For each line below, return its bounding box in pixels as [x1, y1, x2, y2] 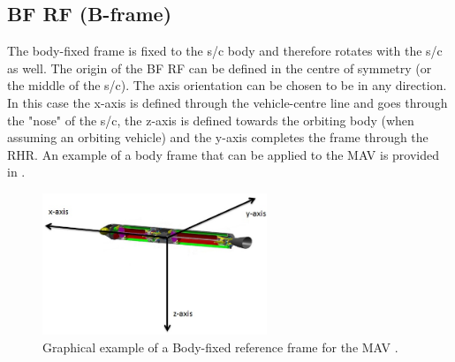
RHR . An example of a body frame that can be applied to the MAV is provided [7, 145, 440, 163]
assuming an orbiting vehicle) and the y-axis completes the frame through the [7, 128, 428, 147]
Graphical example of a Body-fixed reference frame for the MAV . [42, 337, 398, 356]
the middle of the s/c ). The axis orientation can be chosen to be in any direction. [7, 76, 447, 94]
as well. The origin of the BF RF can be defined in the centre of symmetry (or [7, 58, 432, 77]
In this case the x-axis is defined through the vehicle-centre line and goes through [7, 93, 448, 111]
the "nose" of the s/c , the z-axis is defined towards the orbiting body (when [7, 110, 414, 129]
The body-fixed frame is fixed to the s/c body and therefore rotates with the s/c [7, 41, 443, 60]
